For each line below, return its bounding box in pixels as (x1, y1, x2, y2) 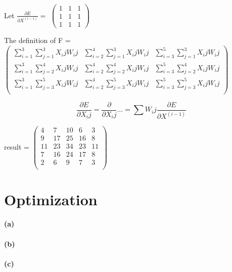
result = (4, 141, 29, 152)
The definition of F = (4, 35, 71, 46)
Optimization (4, 189, 98, 209)
